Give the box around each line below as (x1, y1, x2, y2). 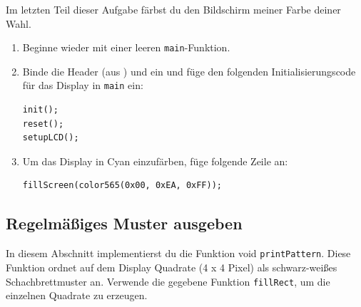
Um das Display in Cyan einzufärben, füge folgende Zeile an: (22, 153, 288, 168)
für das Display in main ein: (22, 78, 143, 93)
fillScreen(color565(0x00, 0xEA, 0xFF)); (22, 180, 222, 191)
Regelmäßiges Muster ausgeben (6, 212, 243, 234)
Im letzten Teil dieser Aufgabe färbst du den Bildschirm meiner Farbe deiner (6, 2, 341, 16)
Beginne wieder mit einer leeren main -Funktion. (22, 40, 230, 55)
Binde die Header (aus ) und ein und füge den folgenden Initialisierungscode (22, 63, 356, 78)
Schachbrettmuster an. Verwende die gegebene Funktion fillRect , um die (6, 274, 330, 288)
